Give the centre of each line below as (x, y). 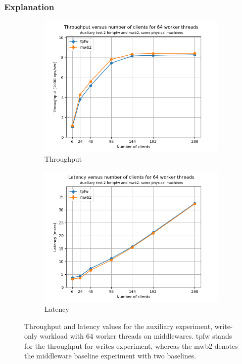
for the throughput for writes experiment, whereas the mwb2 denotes (131, 345)
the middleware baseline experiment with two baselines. (110, 356)
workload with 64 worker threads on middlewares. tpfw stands (136, 336)
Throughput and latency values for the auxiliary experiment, (118, 326)
